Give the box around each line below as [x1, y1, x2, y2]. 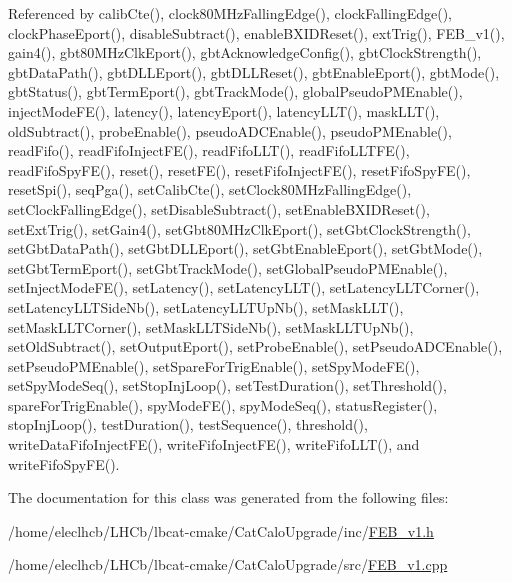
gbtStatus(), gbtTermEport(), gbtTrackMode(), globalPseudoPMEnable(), [8, 81, 463, 102]
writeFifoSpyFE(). [8, 453, 120, 474]
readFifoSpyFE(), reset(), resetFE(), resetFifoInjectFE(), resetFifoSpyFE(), [8, 159, 471, 180]
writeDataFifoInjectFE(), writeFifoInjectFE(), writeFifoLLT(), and [8, 434, 420, 455]
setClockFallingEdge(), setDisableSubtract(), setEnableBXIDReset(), [8, 198, 430, 219]
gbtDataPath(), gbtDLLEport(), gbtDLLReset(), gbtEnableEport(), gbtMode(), [8, 61, 500, 82]
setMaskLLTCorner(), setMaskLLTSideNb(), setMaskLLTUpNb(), [8, 316, 414, 337]
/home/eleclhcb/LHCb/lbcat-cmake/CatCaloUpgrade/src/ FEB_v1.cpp [8, 554, 448, 575]
